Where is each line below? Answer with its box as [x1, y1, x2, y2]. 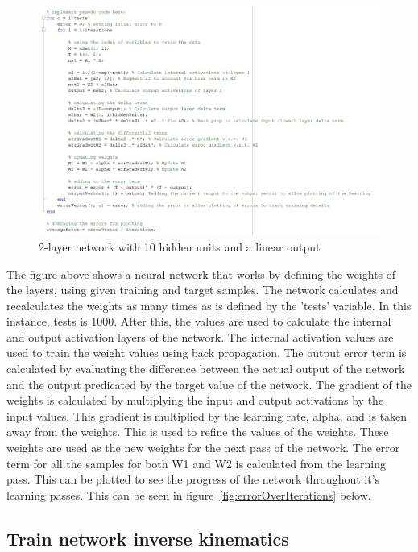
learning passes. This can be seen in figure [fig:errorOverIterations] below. [6, 486, 371, 503]
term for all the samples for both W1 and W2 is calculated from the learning [6, 454, 386, 471]
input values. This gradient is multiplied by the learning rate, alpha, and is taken [6, 407, 408, 424]
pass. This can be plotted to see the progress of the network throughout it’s [6, 471, 380, 488]
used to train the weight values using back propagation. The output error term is [6, 344, 407, 361]
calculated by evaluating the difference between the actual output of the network [6, 360, 405, 377]
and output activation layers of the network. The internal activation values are [6, 328, 394, 345]
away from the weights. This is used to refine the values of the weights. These [6, 423, 389, 440]
